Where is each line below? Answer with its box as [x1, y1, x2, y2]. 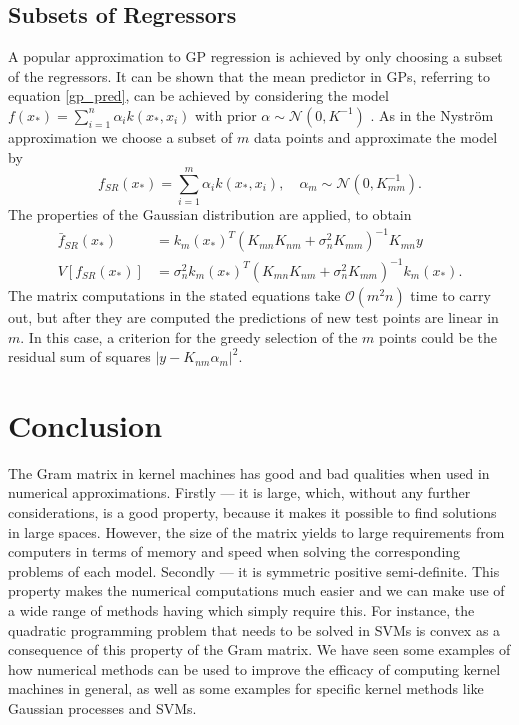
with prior [195, 104, 257, 125]
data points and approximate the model [253, 126, 498, 147]
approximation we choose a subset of [8, 126, 233, 147]
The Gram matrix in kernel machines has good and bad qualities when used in [8, 462, 490, 483]
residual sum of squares [8, 346, 151, 367]
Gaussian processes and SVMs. [8, 697, 197, 718]
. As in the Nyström [370, 104, 494, 125]
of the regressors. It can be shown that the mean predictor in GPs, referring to [8, 65, 491, 86]
